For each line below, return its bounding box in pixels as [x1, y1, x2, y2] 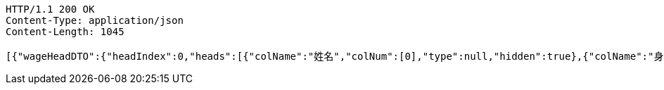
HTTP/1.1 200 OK [6, 4, 95, 15]
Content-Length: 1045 [6, 26, 124, 37]
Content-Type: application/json [6, 15, 184, 26]
